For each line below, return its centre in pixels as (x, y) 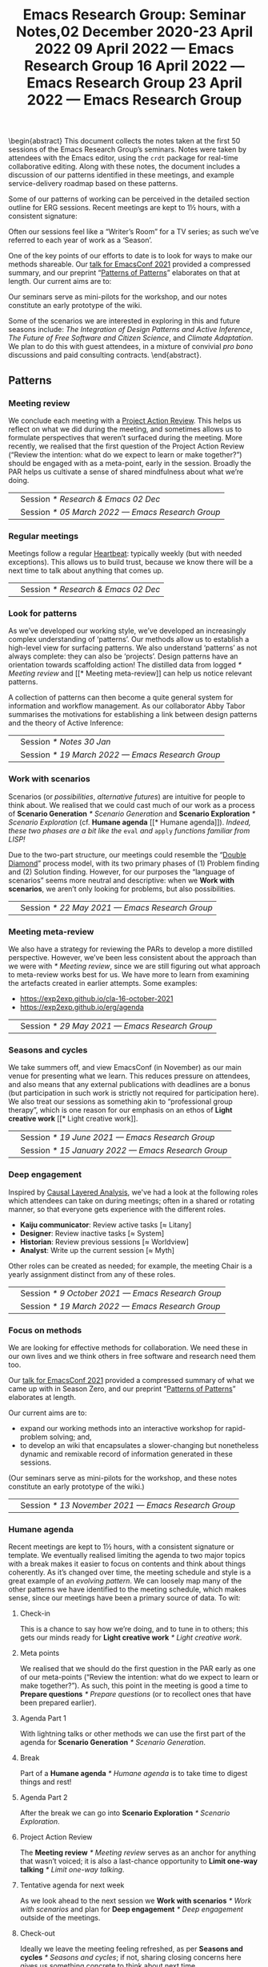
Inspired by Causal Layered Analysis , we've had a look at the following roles (133, 1192)
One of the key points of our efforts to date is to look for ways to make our (130, 256)
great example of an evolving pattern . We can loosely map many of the (125, 1581)
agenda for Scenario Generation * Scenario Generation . (113, 1742)
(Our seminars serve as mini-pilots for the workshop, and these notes (123, 1478)
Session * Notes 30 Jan (66, 742)
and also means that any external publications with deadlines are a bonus (129, 1085)
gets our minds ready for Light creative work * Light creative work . (131, 1637)
